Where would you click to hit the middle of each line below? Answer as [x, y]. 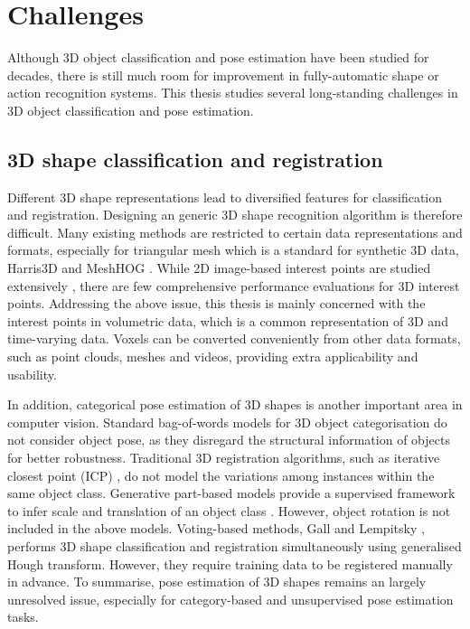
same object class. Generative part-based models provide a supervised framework [231, 493]
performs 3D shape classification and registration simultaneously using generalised [235, 545]
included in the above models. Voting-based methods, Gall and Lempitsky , [216, 528]
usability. [32, 374]
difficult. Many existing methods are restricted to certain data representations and [235, 232]
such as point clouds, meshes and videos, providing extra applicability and [213, 357]
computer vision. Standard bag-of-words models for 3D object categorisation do [227, 422]
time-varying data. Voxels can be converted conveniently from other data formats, [234, 338]
